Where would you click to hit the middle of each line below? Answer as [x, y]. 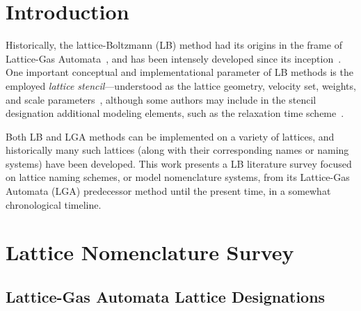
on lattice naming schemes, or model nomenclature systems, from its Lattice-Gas [178, 177]
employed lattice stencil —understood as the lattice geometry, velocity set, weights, [181, 85]
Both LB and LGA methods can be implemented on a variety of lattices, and [170, 136]
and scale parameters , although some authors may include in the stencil [161, 99]
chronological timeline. [54, 204]
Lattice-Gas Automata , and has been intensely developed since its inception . [174, 58]
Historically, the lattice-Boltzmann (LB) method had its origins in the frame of [174, 45]
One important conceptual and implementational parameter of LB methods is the [179, 72]
